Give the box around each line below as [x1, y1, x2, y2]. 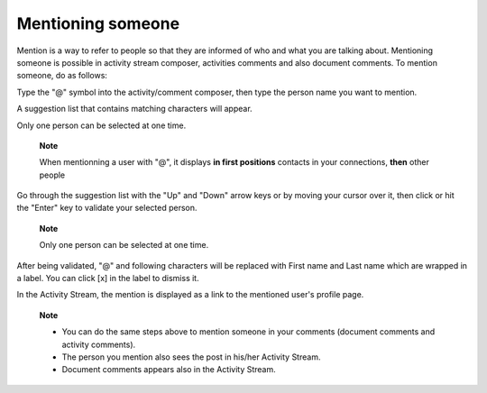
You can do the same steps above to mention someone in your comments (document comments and [61, 326, 436, 337]
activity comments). [61, 339, 136, 350]
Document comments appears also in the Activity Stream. [61, 364, 277, 375]
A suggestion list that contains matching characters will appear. [16, 104, 253, 114]
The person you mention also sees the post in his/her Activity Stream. [61, 352, 321, 362]
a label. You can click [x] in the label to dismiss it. [16, 273, 199, 284]
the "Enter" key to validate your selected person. [16, 203, 198, 214]
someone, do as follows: [16, 70, 108, 81]
